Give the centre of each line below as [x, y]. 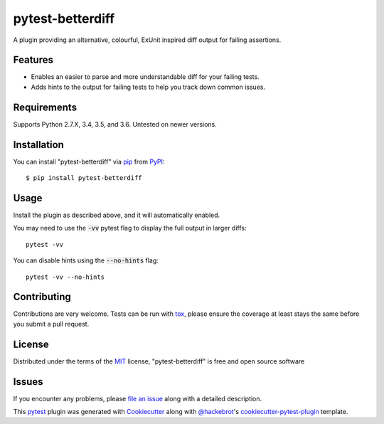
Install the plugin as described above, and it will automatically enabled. [117, 215]
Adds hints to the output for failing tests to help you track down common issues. [148, 87]
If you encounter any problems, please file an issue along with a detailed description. [138, 398]
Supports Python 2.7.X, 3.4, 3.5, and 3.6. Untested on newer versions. [115, 124]
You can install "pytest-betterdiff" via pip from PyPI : [89, 161]
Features [33, 60]
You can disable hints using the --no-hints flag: [86, 260]
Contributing [42, 297]
